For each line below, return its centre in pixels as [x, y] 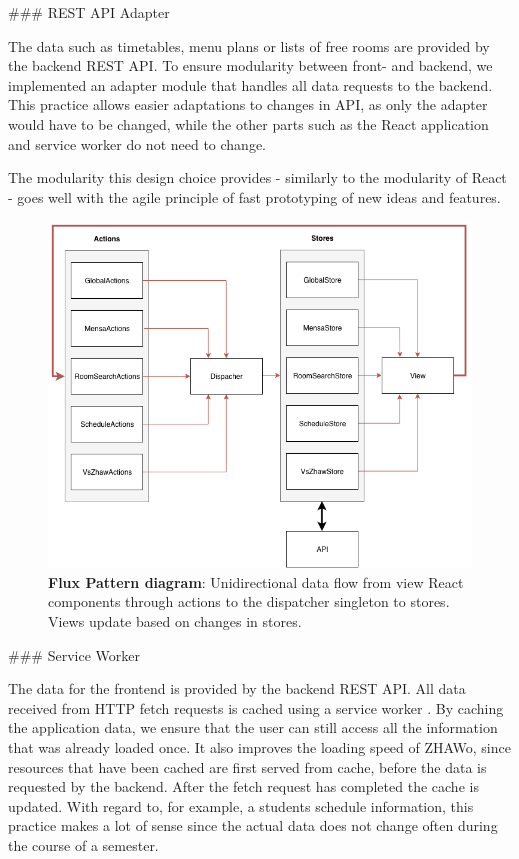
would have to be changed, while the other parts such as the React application [248, 123]
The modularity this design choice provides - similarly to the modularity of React [257, 177]
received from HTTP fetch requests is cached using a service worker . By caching [256, 707]
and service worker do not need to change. [137, 143]
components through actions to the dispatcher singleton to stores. [249, 601]
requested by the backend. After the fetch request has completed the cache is [243, 786]
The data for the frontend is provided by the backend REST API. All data [237, 688]
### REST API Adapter [89, 12]
